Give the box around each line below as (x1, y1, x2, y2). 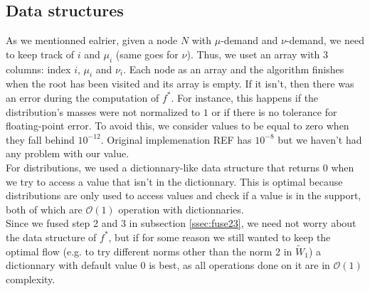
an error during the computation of (6, 90, 159, 105)
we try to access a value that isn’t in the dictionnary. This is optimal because (6, 174, 343, 189)
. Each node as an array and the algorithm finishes (123, 61, 344, 76)
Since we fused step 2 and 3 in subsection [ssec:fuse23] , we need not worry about (6, 216, 356, 231)
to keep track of (6, 46, 75, 61)
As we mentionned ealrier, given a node (6, 33, 178, 48)
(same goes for (115, 46, 179, 61)
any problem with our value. (6, 146, 129, 161)
